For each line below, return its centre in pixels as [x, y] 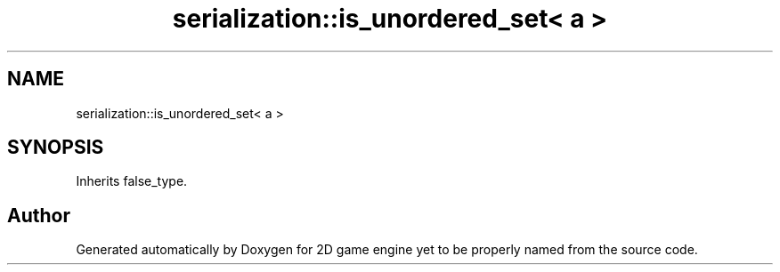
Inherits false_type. [132, 181]
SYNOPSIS [56, 148]
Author [39, 215]
